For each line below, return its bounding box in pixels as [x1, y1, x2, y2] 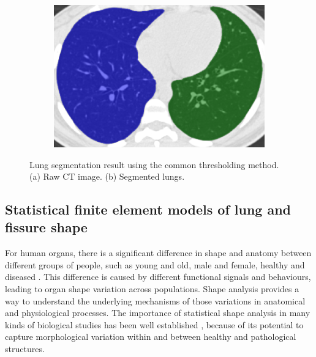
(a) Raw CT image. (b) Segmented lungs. [29, 170, 185, 183]
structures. [5, 342, 45, 355]
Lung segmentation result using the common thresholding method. [29, 158, 279, 171]
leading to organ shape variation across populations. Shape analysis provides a [5, 282, 299, 295]
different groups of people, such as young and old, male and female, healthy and [5, 258, 305, 271]
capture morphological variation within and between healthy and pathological [5, 330, 296, 343]
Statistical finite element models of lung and [5, 200, 292, 219]
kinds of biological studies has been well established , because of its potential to [5, 318, 304, 331]
